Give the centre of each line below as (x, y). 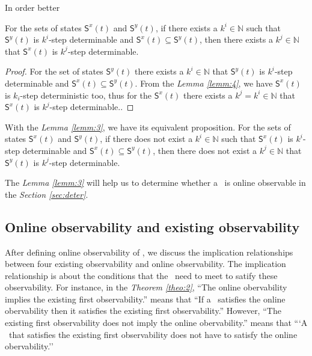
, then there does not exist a (205, 150)
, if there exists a (186, 27)
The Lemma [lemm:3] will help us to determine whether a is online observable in (155, 183)
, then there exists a (236, 39)
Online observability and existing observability (152, 226)
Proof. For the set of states (54, 71)
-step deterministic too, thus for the (86, 95)
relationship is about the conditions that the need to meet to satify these (141, 275)
